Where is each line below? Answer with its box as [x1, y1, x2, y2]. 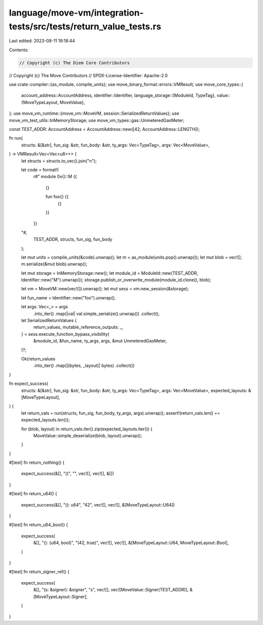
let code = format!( [21, 167, 59, 173]
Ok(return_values [21, 356, 56, 362]
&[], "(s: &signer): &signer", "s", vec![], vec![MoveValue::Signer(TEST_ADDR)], [33, 587, 189, 593]
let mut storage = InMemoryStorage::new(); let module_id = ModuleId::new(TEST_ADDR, [21, 270, 198, 276]
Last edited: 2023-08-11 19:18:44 [9, 38, 75, 44]
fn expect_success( [9, 381, 49, 386]
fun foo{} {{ [45, 194, 69, 200]
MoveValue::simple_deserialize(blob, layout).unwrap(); [33, 432, 142, 439]
